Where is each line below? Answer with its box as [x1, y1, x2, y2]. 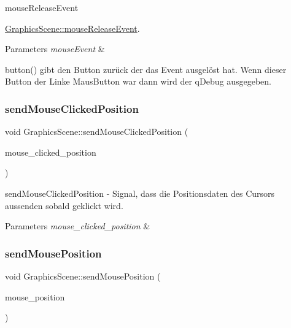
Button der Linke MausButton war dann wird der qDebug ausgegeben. [5, 75, 271, 88]
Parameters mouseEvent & [5, 42, 105, 55]
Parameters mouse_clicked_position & [5, 219, 150, 232]
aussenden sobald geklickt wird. [5, 199, 123, 212]
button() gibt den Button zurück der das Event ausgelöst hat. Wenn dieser [5, 63, 287, 75]
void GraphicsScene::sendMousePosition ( [5, 269, 161, 282]
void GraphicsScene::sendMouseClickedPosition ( [5, 125, 188, 138]
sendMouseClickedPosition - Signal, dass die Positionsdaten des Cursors [5, 186, 275, 199]
